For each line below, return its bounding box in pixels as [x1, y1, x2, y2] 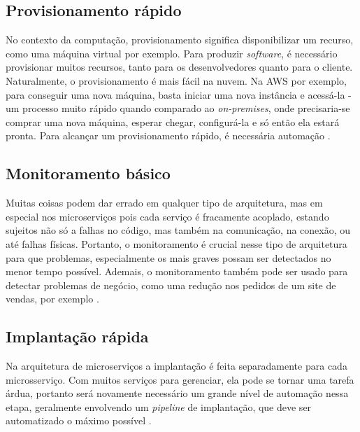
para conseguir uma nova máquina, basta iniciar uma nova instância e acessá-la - [6, 87, 352, 102]
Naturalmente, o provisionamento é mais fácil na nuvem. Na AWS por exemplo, [6, 73, 347, 88]
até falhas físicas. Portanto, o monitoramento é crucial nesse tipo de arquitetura [6, 236, 347, 251]
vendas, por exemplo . [6, 291, 99, 306]
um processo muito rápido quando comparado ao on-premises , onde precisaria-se [6, 101, 350, 116]
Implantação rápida [6, 326, 149, 347]
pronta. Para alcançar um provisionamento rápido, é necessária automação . [6, 128, 331, 143]
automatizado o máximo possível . [6, 413, 152, 428]
